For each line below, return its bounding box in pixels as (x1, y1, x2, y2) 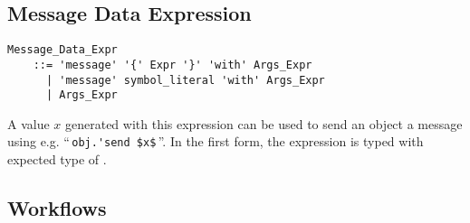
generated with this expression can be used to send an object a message (65, 114, 463, 133)
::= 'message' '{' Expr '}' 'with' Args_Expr (33, 58, 312, 71)
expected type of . (7, 150, 107, 169)
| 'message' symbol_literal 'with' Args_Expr (45, 73, 325, 87)
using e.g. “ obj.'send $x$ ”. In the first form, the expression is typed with (7, 132, 424, 151)
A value (7, 114, 50, 133)
